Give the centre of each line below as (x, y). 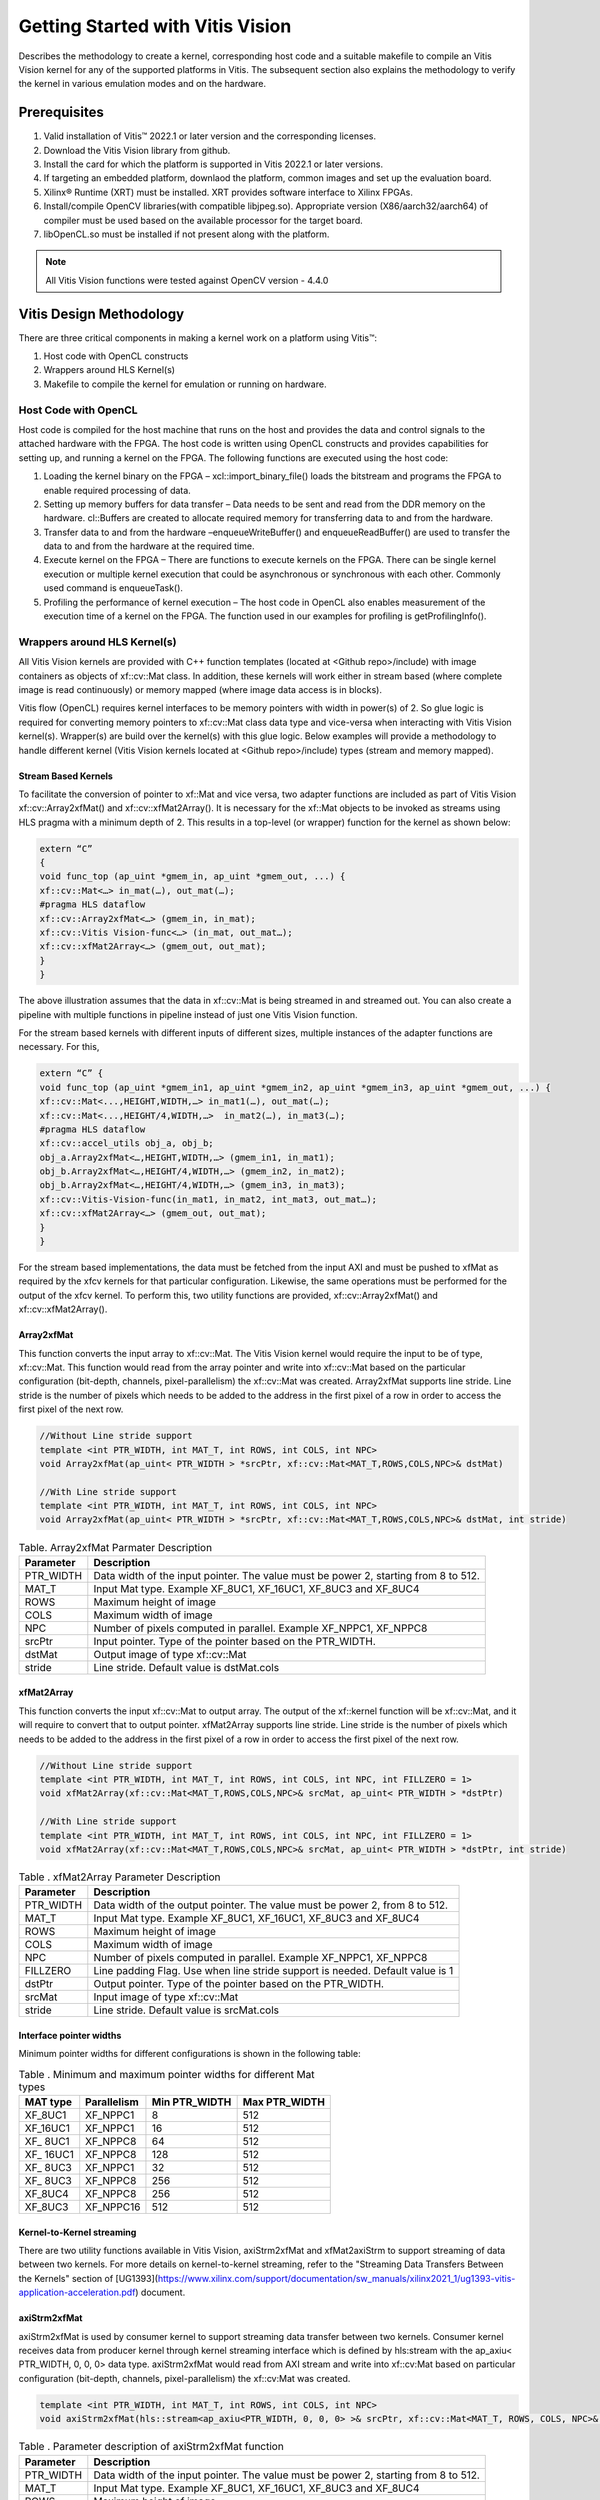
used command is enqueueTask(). (113, 588)
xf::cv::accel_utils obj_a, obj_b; (126, 1143)
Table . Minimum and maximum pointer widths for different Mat (166, 2074)
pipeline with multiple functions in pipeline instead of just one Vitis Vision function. (188, 1014)
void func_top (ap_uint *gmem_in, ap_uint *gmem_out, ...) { (192, 876)
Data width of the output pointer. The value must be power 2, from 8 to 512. (271, 1905)
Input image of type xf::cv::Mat (166, 1997)
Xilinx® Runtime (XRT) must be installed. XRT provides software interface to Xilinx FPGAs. (228, 192)
